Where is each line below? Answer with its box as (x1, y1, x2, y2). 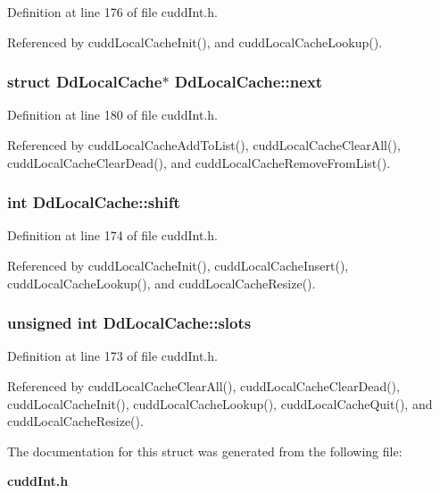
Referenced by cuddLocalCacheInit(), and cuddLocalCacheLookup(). (7, 32, 383, 51)
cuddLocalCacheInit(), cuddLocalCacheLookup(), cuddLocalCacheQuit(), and (7, 394, 433, 413)
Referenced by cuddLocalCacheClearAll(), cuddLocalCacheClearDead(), (7, 377, 400, 395)
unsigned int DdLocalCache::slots (7, 312, 252, 334)
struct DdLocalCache (7, 71, 162, 93)
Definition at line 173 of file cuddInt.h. (7, 347, 218, 365)
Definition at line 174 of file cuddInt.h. (7, 226, 218, 245)
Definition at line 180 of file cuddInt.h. (7, 105, 218, 124)
